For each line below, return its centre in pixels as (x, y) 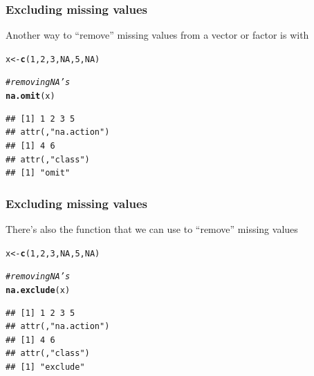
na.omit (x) (30, 96)
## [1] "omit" (38, 173)
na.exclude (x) (38, 290)
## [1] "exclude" (45, 367)
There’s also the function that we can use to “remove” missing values (152, 228)
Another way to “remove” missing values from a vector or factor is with (157, 35)
